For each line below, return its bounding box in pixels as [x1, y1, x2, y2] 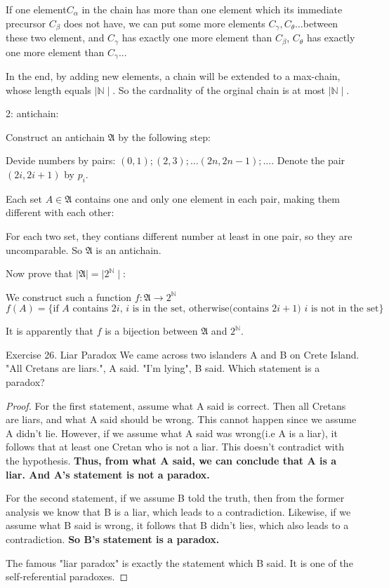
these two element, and [6, 30, 105, 45]
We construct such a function [6, 289, 132, 304]
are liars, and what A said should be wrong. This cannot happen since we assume [6, 412, 357, 427]
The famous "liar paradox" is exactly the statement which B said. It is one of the [6, 555, 353, 570]
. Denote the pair [271, 153, 345, 168]
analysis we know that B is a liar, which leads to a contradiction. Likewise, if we [6, 504, 351, 519]
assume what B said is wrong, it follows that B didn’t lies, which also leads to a [6, 518, 349, 533]
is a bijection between [105, 323, 198, 338]
